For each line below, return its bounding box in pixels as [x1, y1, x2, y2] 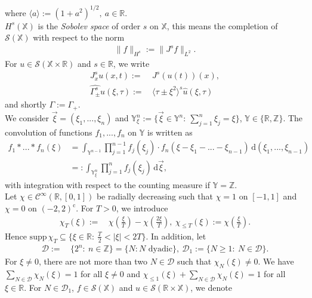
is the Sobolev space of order [38, 19, 141, 32]
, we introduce [116, 202, 168, 214]
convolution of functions [5, 125, 92, 138]
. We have [258, 255, 294, 268]
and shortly [5, 98, 47, 110]
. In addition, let [146, 229, 206, 242]
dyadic [148, 245, 172, 254]
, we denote [190, 281, 232, 293]
